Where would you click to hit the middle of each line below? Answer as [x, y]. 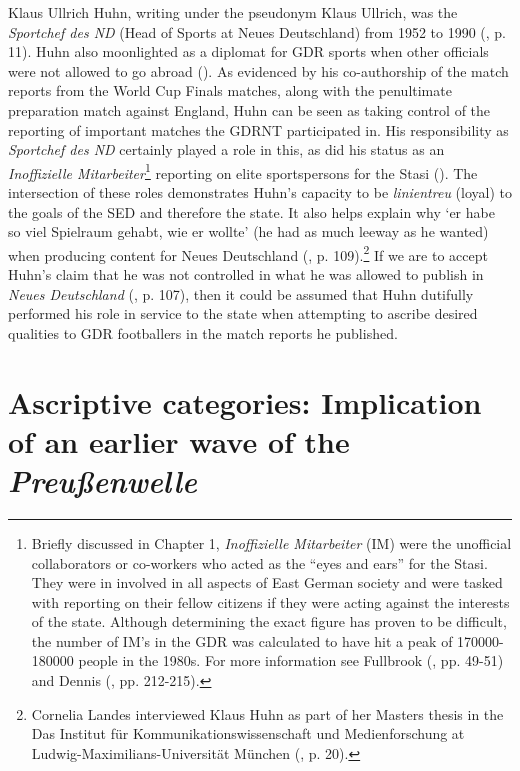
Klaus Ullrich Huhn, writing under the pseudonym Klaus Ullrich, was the [233, 12]
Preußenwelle [102, 480]
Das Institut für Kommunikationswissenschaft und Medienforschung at [248, 733]
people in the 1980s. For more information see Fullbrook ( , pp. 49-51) [291, 660]
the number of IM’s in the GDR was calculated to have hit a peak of [242, 640]
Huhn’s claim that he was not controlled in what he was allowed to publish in [246, 274]
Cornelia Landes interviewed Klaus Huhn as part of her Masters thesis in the [267, 713]
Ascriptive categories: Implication [245, 401]
